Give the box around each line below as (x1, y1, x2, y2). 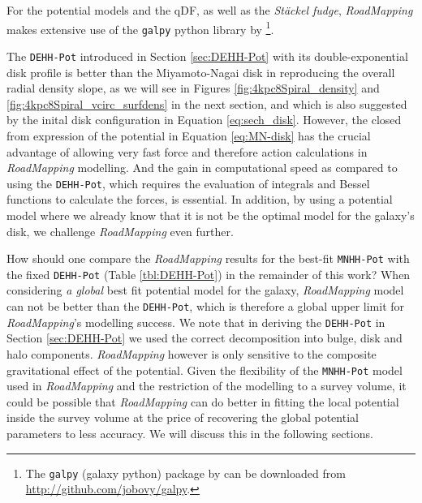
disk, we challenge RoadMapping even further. (6, 222, 234, 239)
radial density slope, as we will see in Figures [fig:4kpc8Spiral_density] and (6, 80, 380, 97)
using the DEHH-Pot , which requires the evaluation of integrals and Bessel (6, 174, 370, 191)
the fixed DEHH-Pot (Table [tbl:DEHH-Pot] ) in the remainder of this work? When (6, 265, 411, 282)
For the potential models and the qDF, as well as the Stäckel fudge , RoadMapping (6, 2, 413, 18)
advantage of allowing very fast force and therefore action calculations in (6, 143, 368, 160)
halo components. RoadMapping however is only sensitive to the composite (6, 345, 377, 362)
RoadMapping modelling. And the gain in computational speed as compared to (6, 159, 398, 176)
